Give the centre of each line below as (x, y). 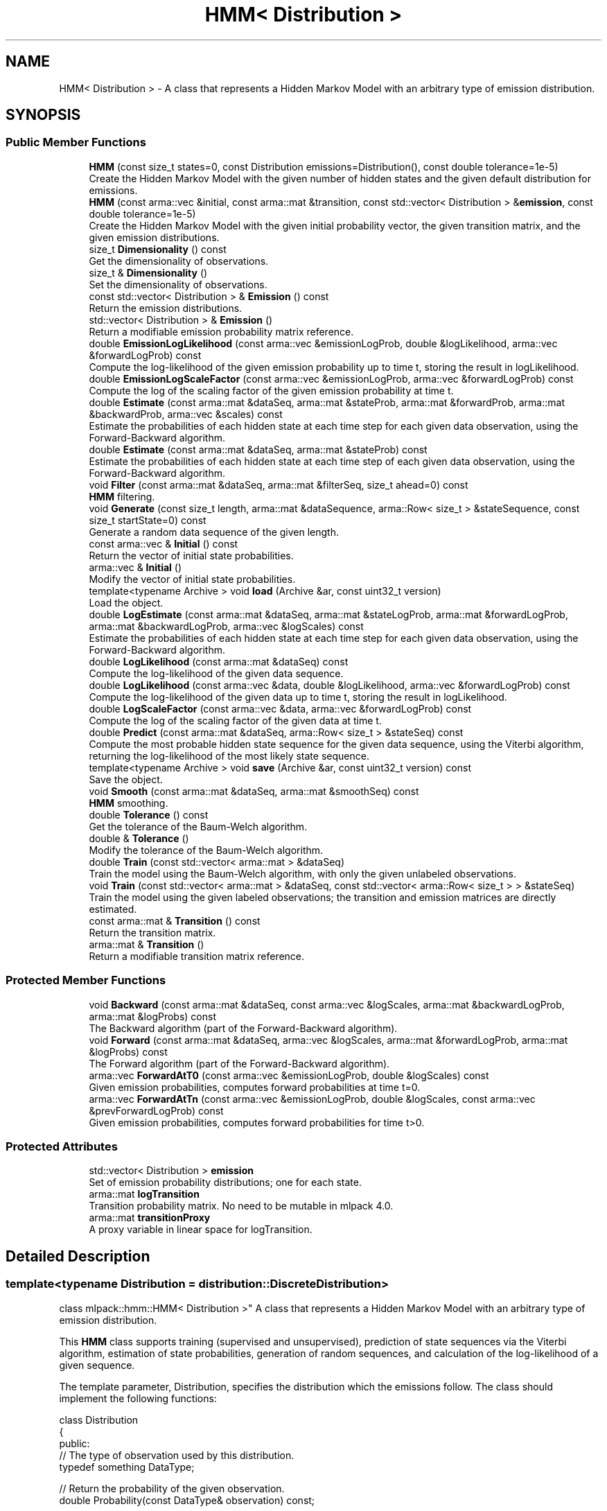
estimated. (113, 909)
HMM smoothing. (129, 803)
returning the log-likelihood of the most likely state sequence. (229, 756)
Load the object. (126, 602)
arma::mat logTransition (144, 1194)
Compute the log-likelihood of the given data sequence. (216, 673)
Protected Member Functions (86, 980)
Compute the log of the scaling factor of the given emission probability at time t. (271, 390)
